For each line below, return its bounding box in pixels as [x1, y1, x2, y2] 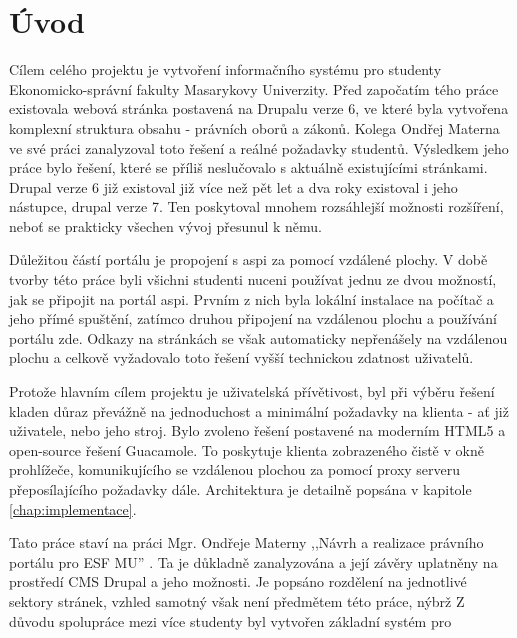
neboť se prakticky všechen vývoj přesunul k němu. [9, 215, 322, 236]
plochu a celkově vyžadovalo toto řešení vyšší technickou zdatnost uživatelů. [9, 347, 474, 368]
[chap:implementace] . [9, 498, 137, 519]
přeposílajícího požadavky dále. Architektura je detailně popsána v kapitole [9, 479, 472, 499]
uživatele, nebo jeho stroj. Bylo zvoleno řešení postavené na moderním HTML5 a [9, 420, 506, 441]
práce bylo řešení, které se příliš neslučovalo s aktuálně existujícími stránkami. [9, 157, 488, 178]
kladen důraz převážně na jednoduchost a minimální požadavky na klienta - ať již [9, 400, 509, 421]
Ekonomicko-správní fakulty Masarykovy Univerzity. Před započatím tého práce [9, 78, 499, 99]
